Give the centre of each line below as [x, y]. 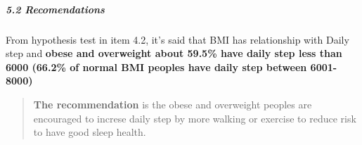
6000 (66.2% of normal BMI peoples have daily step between [156, 67]
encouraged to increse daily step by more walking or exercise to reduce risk [195, 118]
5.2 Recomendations [55, 9]
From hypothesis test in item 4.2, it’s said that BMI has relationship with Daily [177, 39]
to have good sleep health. [90, 132]
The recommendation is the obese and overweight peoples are [173, 104]
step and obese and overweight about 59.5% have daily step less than [174, 53]
